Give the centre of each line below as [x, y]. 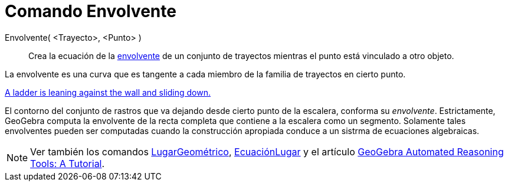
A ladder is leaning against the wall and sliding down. [108, 92]
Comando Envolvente [91, 11]
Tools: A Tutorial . [68, 163]
